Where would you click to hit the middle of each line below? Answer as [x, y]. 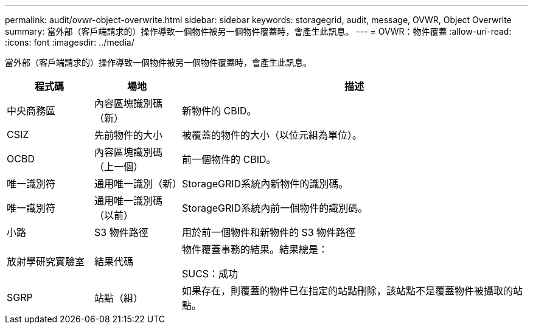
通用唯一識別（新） [138, 184]
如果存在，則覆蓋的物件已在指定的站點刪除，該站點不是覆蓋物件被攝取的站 [352, 291]
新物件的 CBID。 [219, 111]
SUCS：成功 [210, 274]
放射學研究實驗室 [46, 261]
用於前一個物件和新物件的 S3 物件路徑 [269, 232]
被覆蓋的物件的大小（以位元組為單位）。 [272, 135]
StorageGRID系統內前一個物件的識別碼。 [275, 208]
